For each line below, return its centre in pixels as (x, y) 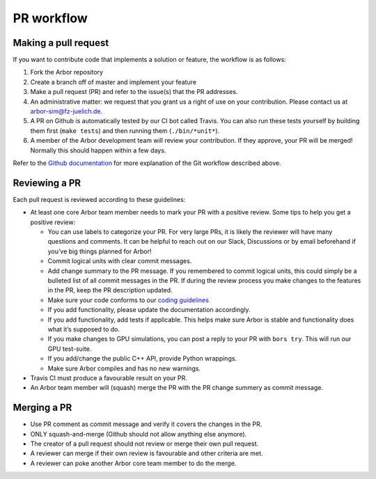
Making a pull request (61, 43)
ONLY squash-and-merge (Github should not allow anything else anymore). (139, 434)
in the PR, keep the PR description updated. (110, 290)
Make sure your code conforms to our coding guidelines (128, 300)
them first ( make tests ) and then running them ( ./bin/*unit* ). (125, 131)
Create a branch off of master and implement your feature (113, 82)
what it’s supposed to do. (84, 329)
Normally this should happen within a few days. (98, 150)
